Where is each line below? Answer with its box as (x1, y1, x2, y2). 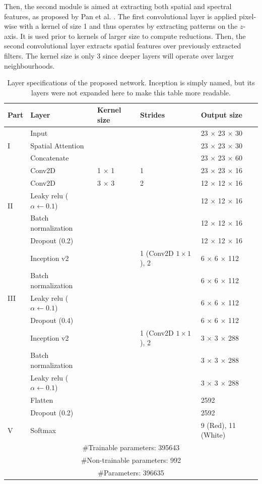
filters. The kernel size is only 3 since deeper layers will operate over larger (4, 50, 234, 61)
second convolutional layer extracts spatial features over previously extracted (4, 40, 241, 51)
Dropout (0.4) (30, 315, 74, 326)
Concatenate (30, 152, 69, 163)
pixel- (239, 11, 256, 21)
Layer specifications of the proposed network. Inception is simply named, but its (7, 77, 255, 88)
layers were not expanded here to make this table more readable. (31, 87, 231, 97)
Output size (201, 110, 242, 120)
